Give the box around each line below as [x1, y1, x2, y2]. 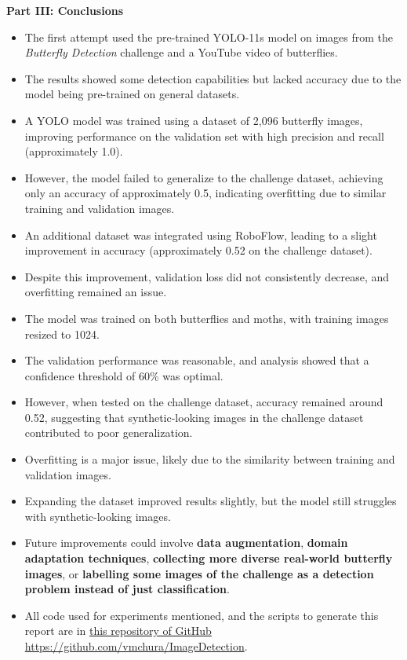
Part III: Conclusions [6, 2, 124, 18]
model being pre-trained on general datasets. [24, 86, 240, 102]
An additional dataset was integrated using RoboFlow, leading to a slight [24, 226, 377, 243]
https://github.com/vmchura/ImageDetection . [24, 638, 248, 654]
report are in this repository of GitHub [24, 622, 212, 639]
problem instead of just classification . [24, 581, 230, 597]
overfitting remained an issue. [24, 284, 167, 300]
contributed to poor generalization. [24, 424, 193, 441]
